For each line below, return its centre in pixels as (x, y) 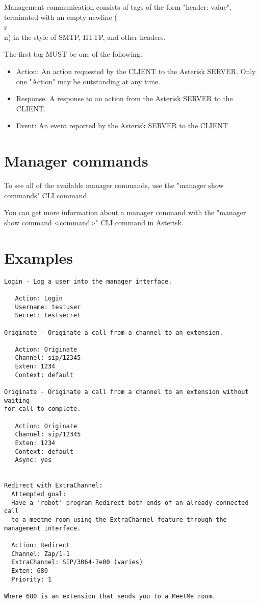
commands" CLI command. (47, 195)
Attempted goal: (39, 494)
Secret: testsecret (48, 316)
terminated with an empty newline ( (61, 17)
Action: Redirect (41, 545)
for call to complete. (43, 409)
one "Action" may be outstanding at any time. (88, 81)
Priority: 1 (32, 579)
